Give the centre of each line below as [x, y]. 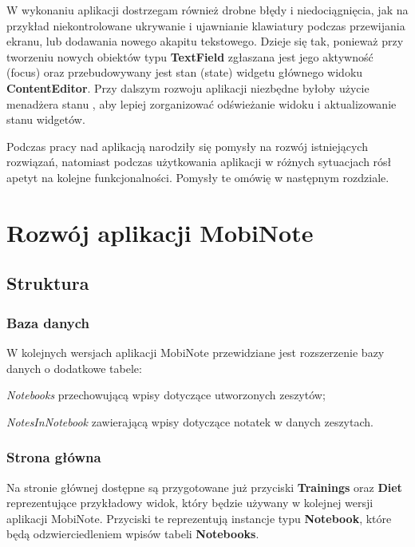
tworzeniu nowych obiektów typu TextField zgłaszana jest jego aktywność [190, 56]
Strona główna [54, 457]
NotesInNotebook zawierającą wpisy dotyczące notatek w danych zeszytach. [190, 421]
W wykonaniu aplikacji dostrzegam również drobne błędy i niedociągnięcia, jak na [207, 10]
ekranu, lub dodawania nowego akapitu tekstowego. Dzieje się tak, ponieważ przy [205, 41]
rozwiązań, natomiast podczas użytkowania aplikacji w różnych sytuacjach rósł [199, 162]
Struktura [48, 283]
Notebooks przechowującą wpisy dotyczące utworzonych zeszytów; [166, 395]
